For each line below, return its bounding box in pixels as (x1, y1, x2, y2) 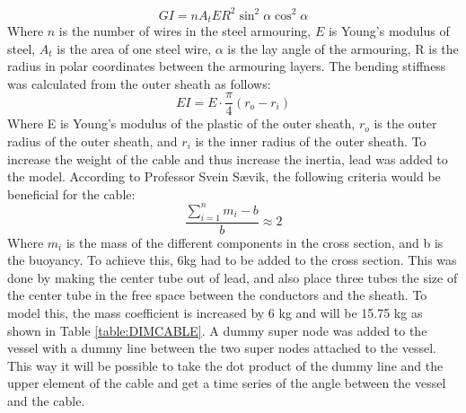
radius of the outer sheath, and (7, 131, 178, 150)
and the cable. (7, 391, 85, 410)
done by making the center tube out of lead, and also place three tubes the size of (7, 268, 458, 286)
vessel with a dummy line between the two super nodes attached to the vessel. (7, 338, 436, 357)
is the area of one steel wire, (57, 39, 212, 57)
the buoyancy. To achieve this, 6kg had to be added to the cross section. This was (7, 250, 457, 269)
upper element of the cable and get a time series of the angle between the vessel (7, 373, 446, 392)
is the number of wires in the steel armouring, (58, 21, 312, 40)
